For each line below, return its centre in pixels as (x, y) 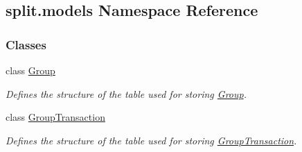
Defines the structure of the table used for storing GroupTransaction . (151, 140)
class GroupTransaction (55, 117)
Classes (26, 44)
